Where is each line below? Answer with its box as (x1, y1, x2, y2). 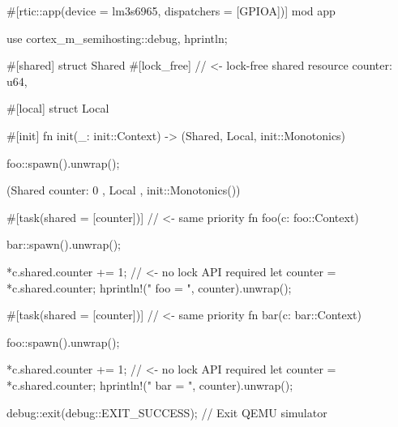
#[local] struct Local (6, 100, 109, 117)
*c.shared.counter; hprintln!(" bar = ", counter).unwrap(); (6, 376, 293, 393)
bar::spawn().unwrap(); (6, 236, 121, 253)
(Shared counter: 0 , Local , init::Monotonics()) (6, 181, 241, 199)
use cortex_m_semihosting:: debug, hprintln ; (6, 29, 228, 46)
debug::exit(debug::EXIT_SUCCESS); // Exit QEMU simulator (6, 404, 327, 421)
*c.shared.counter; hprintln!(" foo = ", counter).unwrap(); (6, 279, 292, 296)
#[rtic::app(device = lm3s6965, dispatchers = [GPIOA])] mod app (6, 2, 336, 19)
